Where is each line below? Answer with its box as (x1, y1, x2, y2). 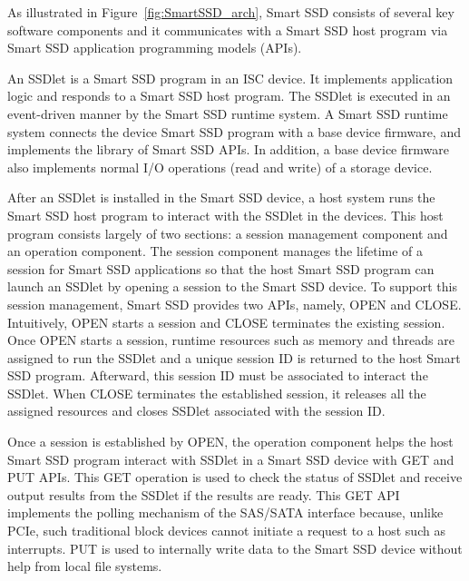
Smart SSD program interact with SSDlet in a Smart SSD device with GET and (7, 449, 454, 468)
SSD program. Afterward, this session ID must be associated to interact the (7, 366, 428, 385)
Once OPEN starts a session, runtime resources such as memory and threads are (7, 330, 454, 350)
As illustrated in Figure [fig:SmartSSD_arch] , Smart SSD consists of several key (7, 3, 454, 21)
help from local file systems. (7, 556, 162, 576)
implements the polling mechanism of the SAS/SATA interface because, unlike (7, 503, 444, 522)
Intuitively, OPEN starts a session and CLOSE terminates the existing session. (7, 312, 445, 331)
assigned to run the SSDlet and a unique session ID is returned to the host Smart (7, 348, 461, 367)
